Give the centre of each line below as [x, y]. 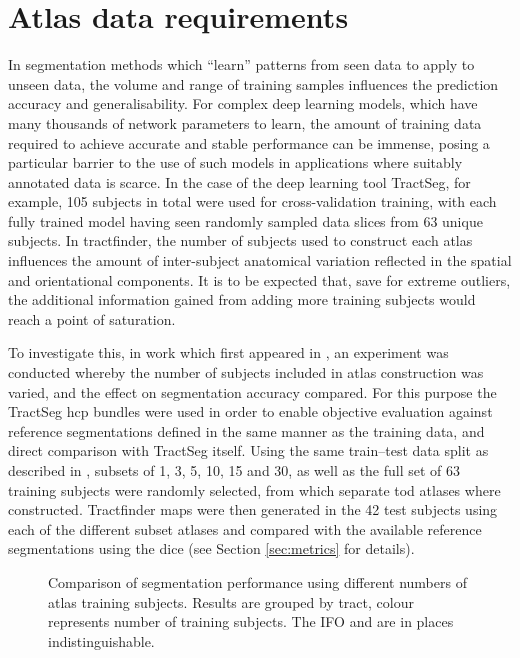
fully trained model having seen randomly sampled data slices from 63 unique [245, 220]
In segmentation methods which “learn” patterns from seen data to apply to [241, 64]
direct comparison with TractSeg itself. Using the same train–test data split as [248, 450]
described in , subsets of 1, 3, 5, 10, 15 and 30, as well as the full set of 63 [234, 470]
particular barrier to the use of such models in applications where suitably [235, 162]
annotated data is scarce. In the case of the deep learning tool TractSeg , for [239, 181]
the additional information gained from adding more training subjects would [242, 299]
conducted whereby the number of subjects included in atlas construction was [246, 372]
